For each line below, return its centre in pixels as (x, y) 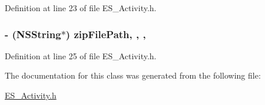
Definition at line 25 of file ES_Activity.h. (81, 55)
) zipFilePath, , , (106, 34)
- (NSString (33, 34)
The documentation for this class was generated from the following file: (133, 75)
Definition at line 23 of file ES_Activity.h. (81, 8)
